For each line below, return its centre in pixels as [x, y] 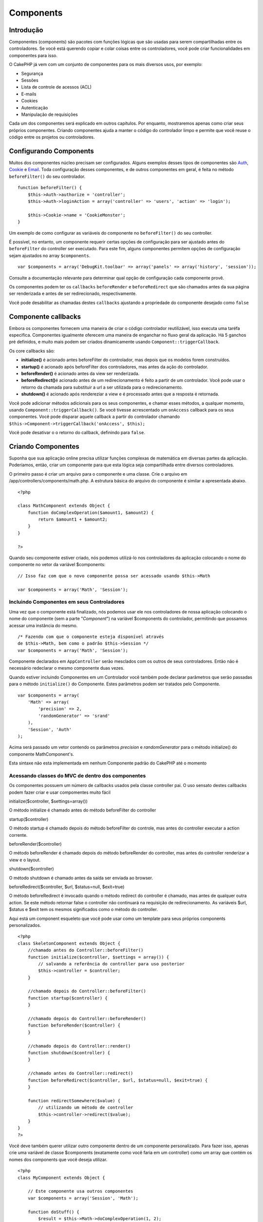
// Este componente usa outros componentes [80, 1191]
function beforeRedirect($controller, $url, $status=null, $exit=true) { [118, 1080]
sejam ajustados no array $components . [50, 255]
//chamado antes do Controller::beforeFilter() [85, 950]
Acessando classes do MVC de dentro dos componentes [77, 776]
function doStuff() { [54, 1212]
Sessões [30, 80]
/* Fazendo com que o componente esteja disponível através [91, 636]
